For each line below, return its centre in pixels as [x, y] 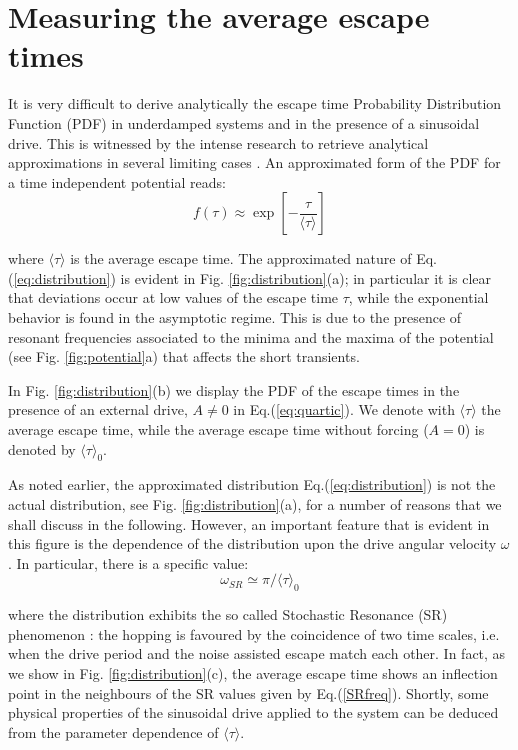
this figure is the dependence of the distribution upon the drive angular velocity [252, 543]
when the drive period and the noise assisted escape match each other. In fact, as [257, 653]
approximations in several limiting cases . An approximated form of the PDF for [254, 162]
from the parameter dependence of [113, 731]
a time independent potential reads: [117, 181]
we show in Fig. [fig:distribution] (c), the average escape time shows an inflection [253, 672]
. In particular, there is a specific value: [128, 562]
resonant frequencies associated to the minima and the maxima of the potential [251, 336]
